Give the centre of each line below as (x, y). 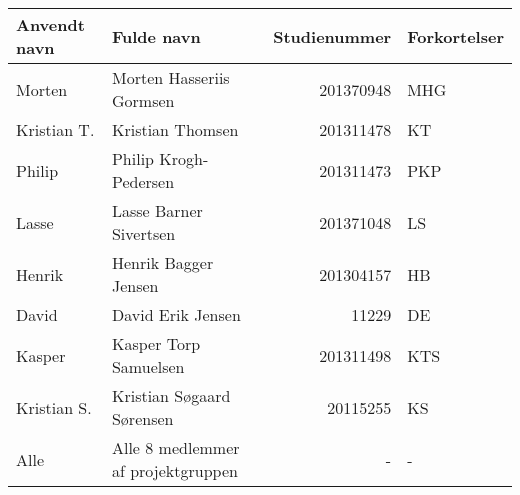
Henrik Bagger (162, 262)
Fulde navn (156, 36)
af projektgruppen (174, 470)
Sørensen (142, 418)
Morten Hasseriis (170, 77)
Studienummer (332, 36)
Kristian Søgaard (171, 395)
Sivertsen (143, 233)
